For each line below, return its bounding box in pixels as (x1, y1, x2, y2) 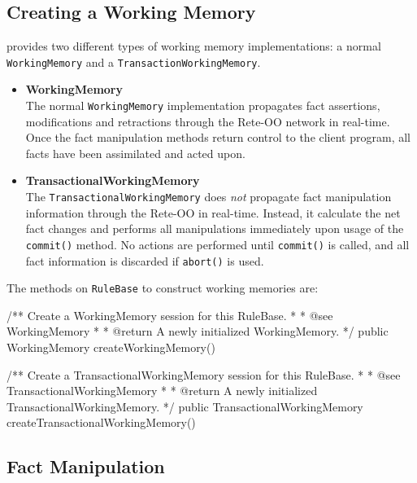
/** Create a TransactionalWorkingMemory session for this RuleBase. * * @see (7, 366, 401, 383)
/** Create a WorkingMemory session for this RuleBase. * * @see (7, 306, 333, 323)
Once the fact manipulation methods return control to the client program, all (25, 129, 410, 146)
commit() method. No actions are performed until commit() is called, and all (25, 235, 410, 252)
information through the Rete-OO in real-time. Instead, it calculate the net (25, 204, 401, 221)
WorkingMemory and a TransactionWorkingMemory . (7, 53, 261, 70)
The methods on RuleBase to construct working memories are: (7, 279, 319, 296)
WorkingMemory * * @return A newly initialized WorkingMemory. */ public (7, 323, 389, 340)
